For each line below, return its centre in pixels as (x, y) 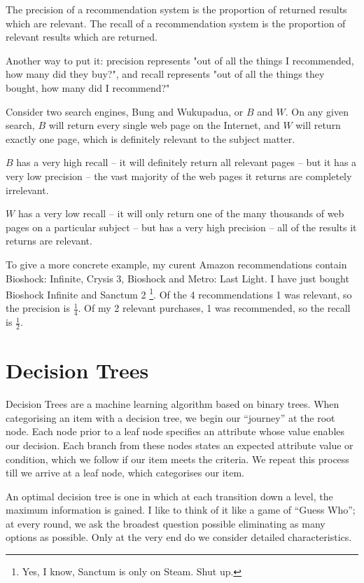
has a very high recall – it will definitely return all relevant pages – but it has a (187, 162)
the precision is (38, 308)
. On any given (317, 111)
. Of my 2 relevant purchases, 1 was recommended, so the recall (214, 308)
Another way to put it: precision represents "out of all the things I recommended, (180, 60)
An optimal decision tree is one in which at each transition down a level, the (169, 496)
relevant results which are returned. (82, 37)
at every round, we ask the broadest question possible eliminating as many (166, 523)
